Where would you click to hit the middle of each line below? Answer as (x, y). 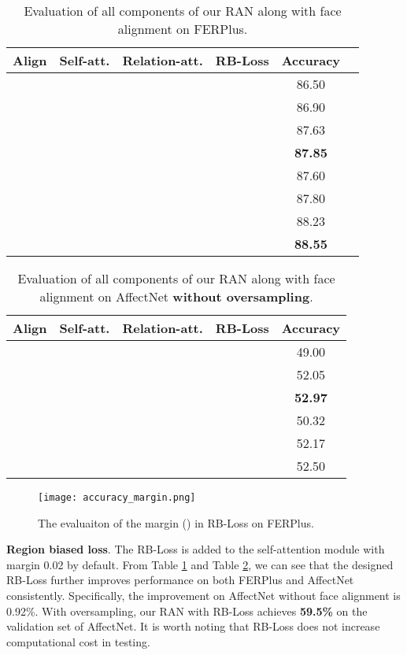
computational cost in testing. (78, 641)
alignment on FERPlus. (183, 29)
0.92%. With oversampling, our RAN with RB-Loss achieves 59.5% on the (187, 611)
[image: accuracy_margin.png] (117, 498)
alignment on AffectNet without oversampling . (176, 296)
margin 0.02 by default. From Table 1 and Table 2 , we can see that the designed (200, 564)
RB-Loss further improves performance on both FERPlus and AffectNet (180, 580)
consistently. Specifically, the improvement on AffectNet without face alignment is (203, 596)
